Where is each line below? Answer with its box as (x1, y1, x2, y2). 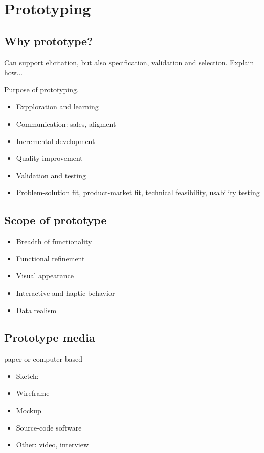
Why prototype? (4, 33, 93, 49)
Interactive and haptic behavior (16, 287, 115, 298)
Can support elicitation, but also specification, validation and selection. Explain (4, 57, 254, 67)
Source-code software (16, 422, 82, 433)
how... (4, 67, 23, 78)
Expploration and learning (16, 101, 99, 112)
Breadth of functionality (16, 236, 92, 247)
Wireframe (16, 388, 50, 398)
